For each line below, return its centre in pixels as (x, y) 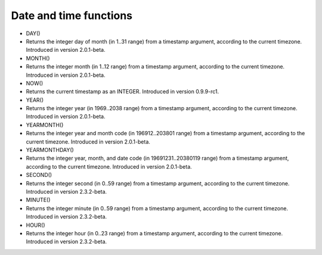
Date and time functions (72, 15)
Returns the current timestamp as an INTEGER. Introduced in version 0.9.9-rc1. (123, 92)
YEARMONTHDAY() (50, 150)
